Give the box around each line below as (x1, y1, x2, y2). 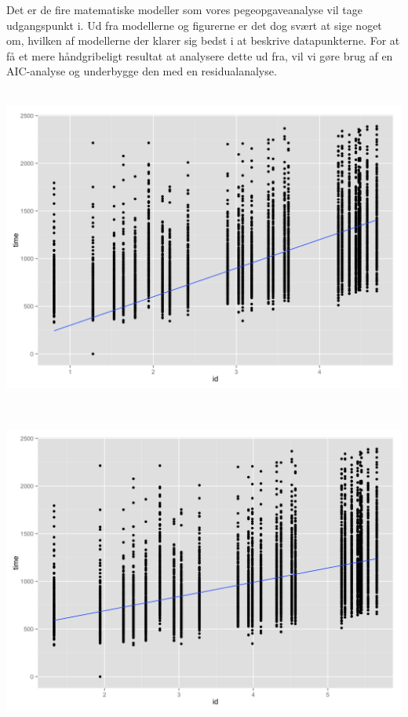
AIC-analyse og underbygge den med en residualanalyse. (6, 63, 277, 79)
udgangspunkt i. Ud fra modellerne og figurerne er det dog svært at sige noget (6, 16, 382, 33)
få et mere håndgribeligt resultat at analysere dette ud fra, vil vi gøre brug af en (6, 47, 393, 64)
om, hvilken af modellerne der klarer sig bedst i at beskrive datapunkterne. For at (6, 32, 400, 49)
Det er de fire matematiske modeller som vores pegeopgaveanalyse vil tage (6, 2, 363, 17)
